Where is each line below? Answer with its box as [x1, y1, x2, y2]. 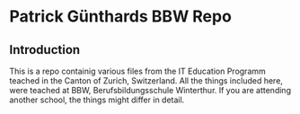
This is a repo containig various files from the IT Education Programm [9, 66, 267, 76]
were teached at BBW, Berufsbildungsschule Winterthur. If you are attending [9, 85, 292, 95]
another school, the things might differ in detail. [9, 94, 185, 105]
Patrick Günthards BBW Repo [9, 6, 232, 27]
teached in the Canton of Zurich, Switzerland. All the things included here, [9, 75, 283, 86]
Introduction [9, 42, 81, 57]
